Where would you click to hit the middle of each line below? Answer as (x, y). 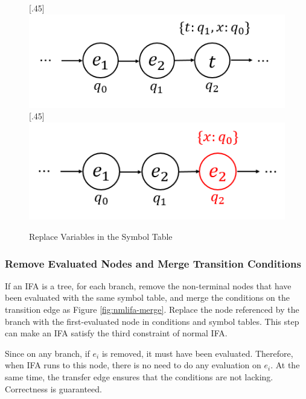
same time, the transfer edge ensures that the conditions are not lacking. (139, 376)
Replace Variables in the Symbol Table (101, 236)
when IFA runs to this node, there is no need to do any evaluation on (133, 365)
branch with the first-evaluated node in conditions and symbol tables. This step (152, 321)
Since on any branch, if (47, 353)
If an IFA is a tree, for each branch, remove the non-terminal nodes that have (148, 285)
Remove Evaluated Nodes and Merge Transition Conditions (153, 263)
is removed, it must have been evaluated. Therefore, (197, 353)
